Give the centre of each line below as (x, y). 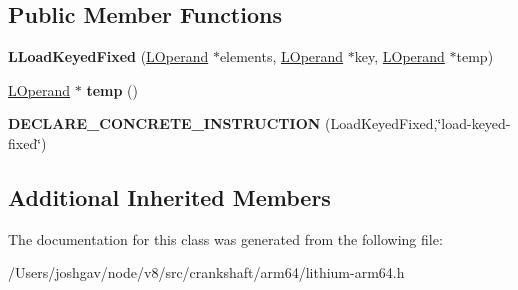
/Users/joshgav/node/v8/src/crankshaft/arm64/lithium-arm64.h (206, 272)
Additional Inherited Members (169, 196)
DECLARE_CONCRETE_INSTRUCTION (164, 123)
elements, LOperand (281, 56)
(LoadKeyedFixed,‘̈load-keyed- (418, 123)
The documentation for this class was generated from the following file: (225, 238)
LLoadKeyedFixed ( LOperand (108, 56)
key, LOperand (399, 56)
